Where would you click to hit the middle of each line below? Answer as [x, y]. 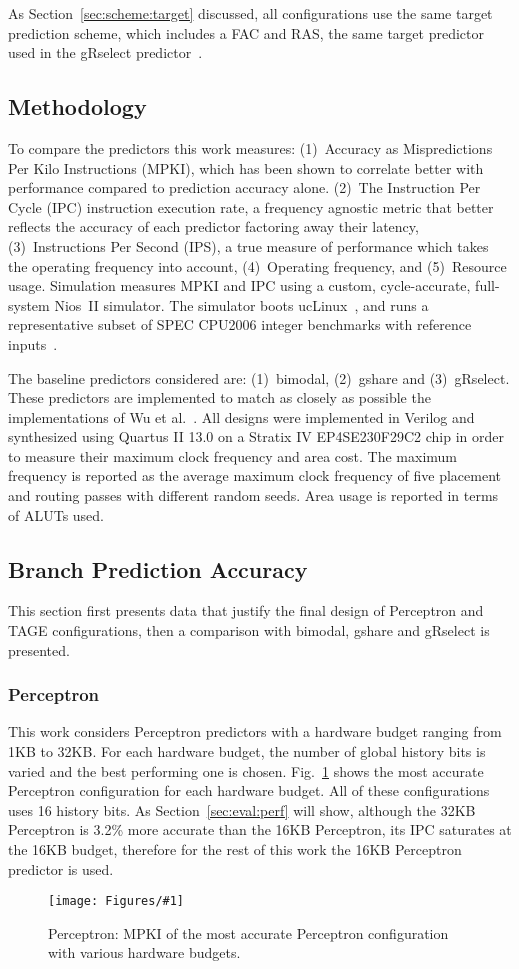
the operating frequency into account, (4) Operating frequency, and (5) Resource [257, 265]
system [29, 304]
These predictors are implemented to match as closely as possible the [219, 397]
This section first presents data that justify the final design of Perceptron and [246, 610]
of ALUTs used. [56, 514]
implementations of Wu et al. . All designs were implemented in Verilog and [241, 416]
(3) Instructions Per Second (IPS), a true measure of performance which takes [248, 245]
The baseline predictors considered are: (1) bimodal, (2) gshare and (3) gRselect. [259, 377]
